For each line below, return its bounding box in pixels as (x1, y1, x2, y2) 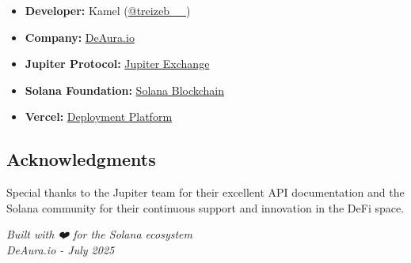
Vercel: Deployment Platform (25, 108, 173, 125)
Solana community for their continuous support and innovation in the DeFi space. (6, 199, 405, 216)
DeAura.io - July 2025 (6, 241, 115, 257)
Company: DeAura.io (25, 28, 135, 45)
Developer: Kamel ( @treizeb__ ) (25, 2, 191, 18)
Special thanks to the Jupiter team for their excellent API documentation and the (6, 184, 405, 201)
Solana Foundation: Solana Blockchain (25, 81, 225, 98)
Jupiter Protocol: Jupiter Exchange (25, 55, 210, 72)
